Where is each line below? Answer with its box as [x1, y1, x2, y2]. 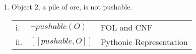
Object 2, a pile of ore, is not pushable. [11, 1, 133, 11]
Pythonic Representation [100, 35, 188, 47]
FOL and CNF [100, 21, 153, 33]
